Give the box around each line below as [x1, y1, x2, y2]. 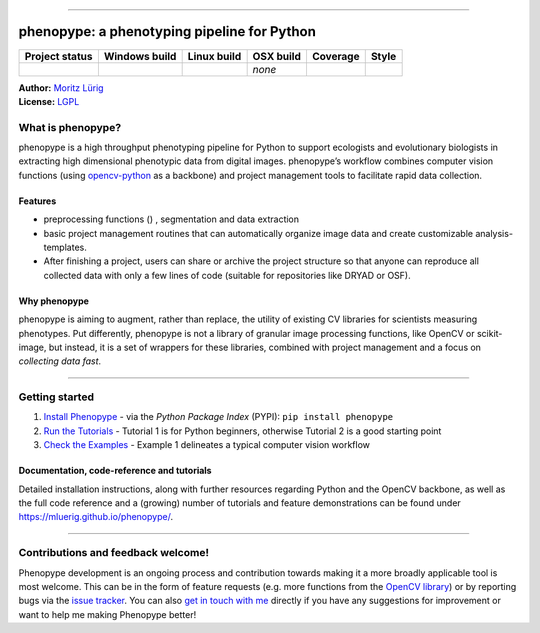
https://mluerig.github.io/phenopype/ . [18, 511, 174, 523]
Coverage [311, 49, 360, 63]
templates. [43, 241, 87, 253]
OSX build [252, 49, 302, 63]
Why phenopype [18, 295, 90, 307]
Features [18, 195, 57, 207]
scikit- [476, 327, 503, 339]
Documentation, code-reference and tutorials [18, 465, 212, 477]
